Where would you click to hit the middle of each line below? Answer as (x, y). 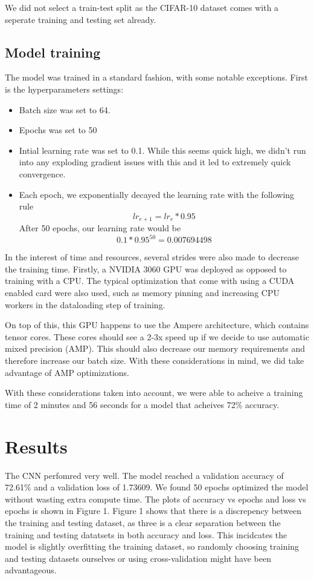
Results (36, 446)
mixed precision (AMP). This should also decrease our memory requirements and (155, 348)
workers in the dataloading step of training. (85, 304)
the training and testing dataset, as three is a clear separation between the (143, 522)
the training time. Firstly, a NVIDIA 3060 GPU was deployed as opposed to (146, 269)
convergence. (42, 173)
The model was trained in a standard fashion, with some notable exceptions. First (157, 77)
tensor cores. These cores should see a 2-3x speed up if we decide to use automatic (157, 336)
